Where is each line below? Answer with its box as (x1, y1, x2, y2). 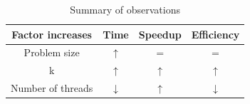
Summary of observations (70, 2, 180, 16)
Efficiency (191, 26, 240, 41)
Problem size (24, 45, 80, 60)
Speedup (138, 26, 182, 41)
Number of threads (11, 80, 93, 95)
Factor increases (11, 26, 92, 41)
